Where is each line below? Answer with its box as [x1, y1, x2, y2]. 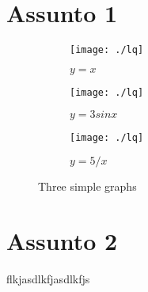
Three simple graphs [38, 178, 137, 195]
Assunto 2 [6, 224, 118, 256]
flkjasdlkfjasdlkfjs [6, 270, 90, 286]
